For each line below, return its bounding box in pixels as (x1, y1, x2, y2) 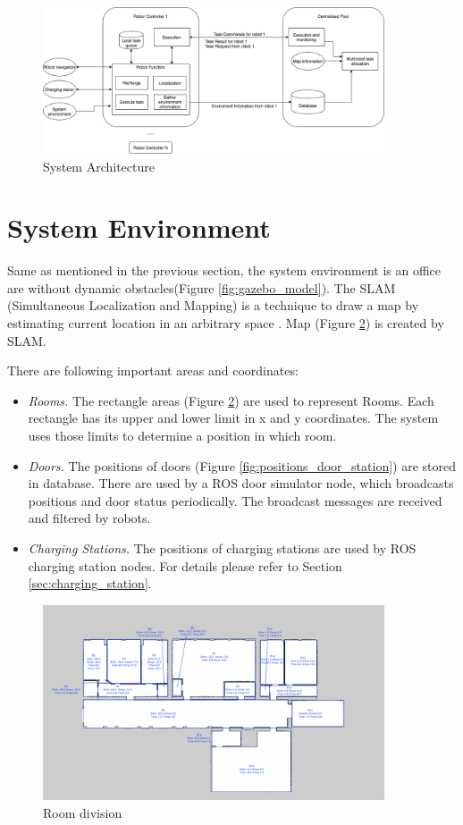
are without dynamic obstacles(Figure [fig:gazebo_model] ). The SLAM (7, 278, 396, 297)
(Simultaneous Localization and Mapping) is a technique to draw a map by (7, 296, 419, 315)
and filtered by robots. (28, 509, 151, 527)
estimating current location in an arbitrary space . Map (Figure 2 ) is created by (7, 314, 444, 333)
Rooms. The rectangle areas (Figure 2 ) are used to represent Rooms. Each (28, 391, 434, 409)
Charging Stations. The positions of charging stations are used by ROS (28, 538, 417, 557)
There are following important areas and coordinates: (7, 361, 299, 380)
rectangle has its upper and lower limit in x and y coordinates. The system (28, 408, 439, 427)
